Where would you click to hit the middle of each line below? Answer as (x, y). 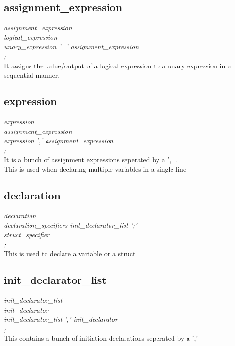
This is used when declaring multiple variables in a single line (95, 169)
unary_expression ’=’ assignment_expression (71, 46)
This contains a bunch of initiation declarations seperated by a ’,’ (101, 338)
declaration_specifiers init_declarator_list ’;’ (70, 225)
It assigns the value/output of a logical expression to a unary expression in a (117, 65)
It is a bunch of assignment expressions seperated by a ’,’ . (91, 159)
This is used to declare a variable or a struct (70, 254)
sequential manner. (32, 75)
